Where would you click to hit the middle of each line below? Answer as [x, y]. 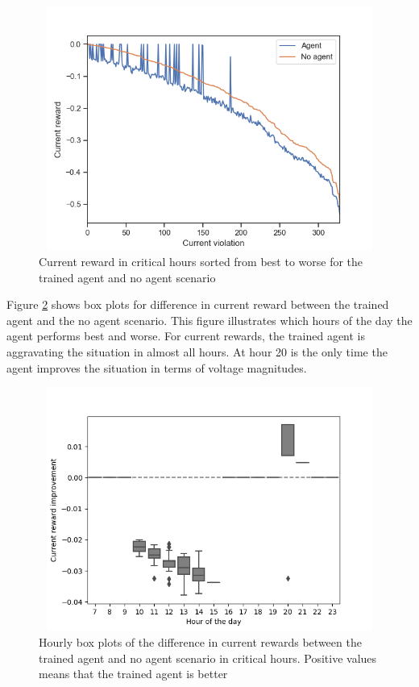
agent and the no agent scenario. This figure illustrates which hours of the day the [209, 320]
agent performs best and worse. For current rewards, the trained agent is [186, 336]
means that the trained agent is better [133, 674]
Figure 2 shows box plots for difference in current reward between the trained [198, 304]
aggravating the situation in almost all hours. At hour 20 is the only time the [197, 351]
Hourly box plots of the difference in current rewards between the [200, 642]
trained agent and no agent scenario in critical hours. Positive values [208, 658]
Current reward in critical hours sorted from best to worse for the [201, 261]
